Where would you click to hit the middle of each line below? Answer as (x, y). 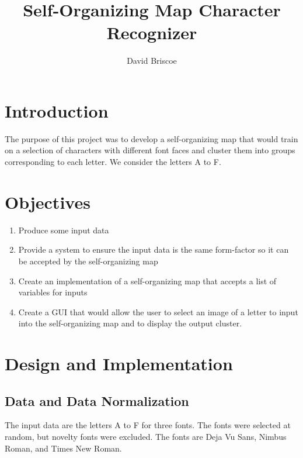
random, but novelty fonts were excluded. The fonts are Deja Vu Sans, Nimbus (146, 437)
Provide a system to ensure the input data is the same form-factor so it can (154, 249)
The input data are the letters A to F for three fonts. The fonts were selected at (148, 425)
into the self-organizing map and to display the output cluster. (130, 323)
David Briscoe (152, 61)
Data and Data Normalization (97, 400)
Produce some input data (64, 230)
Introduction (57, 110)
